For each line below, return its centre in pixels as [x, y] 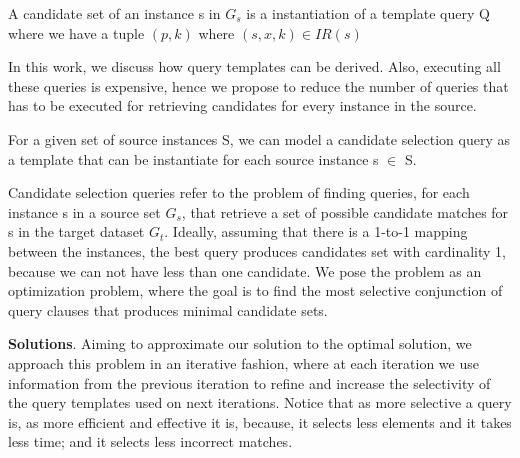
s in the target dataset [76, 231]
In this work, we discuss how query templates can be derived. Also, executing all [254, 66]
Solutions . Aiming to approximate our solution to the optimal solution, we [240, 343]
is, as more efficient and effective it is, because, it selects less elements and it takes [260, 421]
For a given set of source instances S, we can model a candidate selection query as [259, 138]
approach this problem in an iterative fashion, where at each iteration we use [243, 362]
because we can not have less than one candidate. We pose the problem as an [245, 270]
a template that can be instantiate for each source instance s [193, 158]
